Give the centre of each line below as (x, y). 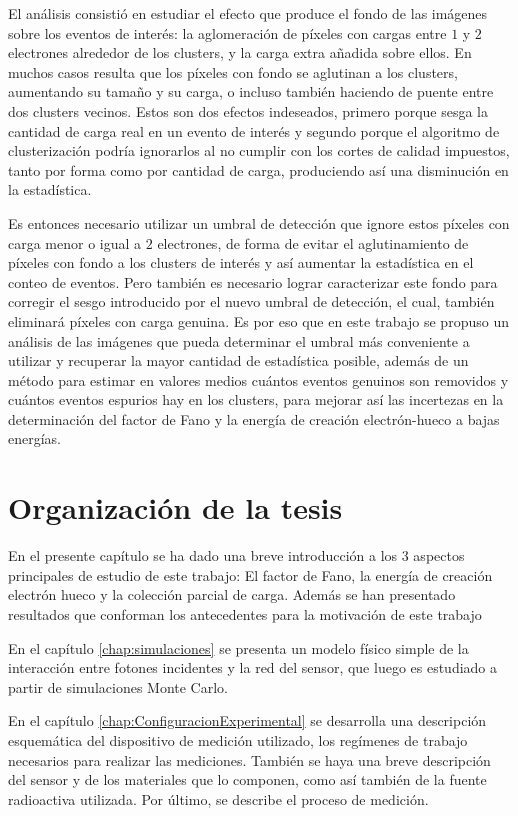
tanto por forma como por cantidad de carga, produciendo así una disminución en (258, 169)
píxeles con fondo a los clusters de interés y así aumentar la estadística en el (241, 262)
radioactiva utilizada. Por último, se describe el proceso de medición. (218, 798)
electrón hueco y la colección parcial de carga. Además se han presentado (232, 594)
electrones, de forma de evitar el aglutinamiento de (313, 242)
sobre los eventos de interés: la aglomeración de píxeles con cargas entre (227, 32)
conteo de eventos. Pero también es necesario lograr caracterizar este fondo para (253, 281)
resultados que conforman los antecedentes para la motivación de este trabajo (245, 613)
